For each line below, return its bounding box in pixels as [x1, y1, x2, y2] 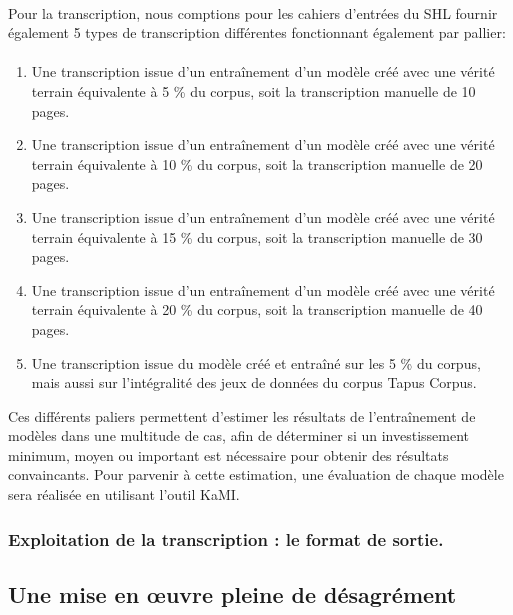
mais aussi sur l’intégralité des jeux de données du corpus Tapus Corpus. [31, 372, 477, 393]
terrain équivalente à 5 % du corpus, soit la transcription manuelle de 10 [31, 80, 476, 101]
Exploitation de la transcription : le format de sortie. [8, 526, 444, 551]
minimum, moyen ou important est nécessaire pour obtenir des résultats [8, 444, 449, 465]
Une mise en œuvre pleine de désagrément [8, 578, 457, 609]
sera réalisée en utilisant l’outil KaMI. [8, 484, 240, 505]
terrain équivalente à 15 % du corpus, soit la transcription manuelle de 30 [31, 226, 483, 247]
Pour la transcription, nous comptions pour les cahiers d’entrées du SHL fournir [8, 2, 498, 23]
